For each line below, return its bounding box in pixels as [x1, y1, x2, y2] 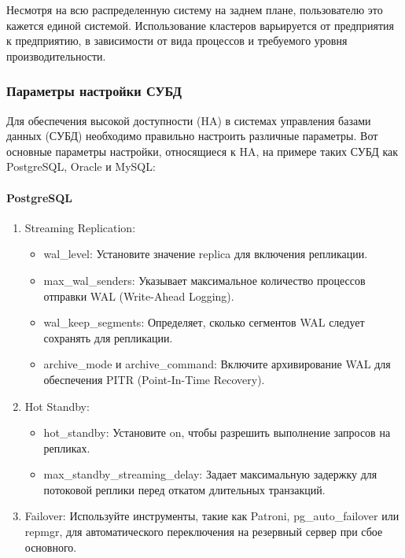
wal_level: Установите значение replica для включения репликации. [43, 246, 368, 262]
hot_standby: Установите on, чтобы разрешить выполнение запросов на [43, 424, 391, 441]
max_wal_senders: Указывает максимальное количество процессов [43, 272, 366, 288]
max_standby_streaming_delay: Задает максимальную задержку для [43, 466, 377, 482]
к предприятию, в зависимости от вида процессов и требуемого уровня [6, 32, 348, 49]
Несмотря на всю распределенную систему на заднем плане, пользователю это [6, 2, 383, 17]
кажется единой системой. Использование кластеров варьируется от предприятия [6, 17, 395, 33]
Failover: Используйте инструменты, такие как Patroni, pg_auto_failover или [24, 508, 399, 524]
